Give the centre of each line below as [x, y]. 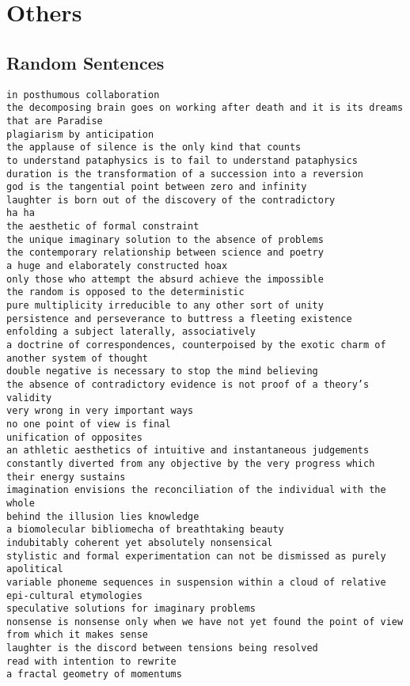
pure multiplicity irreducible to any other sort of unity [165, 306]
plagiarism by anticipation [80, 134]
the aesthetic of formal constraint [103, 227]
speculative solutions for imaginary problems [131, 609]
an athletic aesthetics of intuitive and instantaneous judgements [188, 451]
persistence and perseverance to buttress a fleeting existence [179, 318]
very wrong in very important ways [100, 411]
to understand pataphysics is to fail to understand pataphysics [182, 160]
